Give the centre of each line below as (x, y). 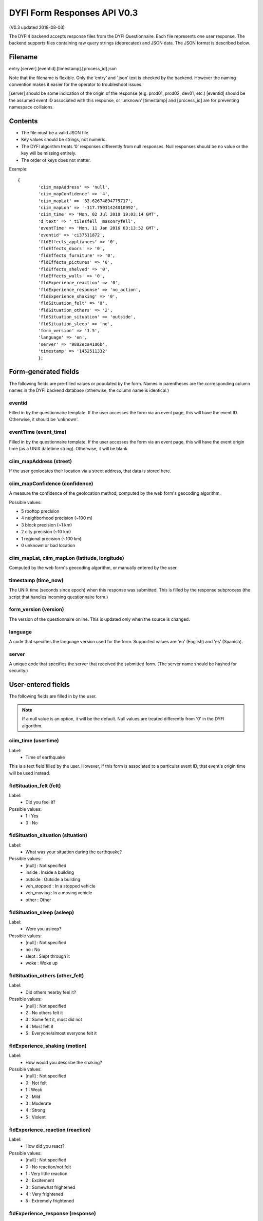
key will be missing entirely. (49, 153)
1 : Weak (34, 1090)
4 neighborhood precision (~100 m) (57, 518)
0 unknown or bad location (48, 545)
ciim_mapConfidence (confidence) (51, 484)
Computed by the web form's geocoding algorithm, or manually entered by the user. (93, 568)
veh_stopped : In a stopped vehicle (61, 886)
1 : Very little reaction (47, 1173)
